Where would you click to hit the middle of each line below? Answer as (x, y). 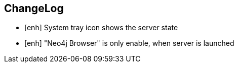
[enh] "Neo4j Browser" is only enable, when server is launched (129, 43)
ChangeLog (34, 8)
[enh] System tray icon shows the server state (101, 28)
